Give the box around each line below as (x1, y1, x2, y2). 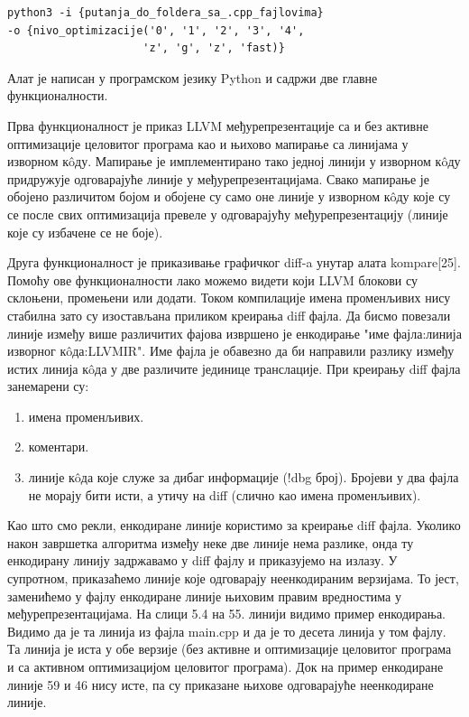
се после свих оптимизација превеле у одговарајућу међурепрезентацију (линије (7, 204, 448, 223)
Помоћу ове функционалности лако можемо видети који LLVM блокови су (7, 270, 418, 289)
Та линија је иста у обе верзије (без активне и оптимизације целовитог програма (7, 639, 452, 658)
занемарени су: (7, 377, 89, 396)
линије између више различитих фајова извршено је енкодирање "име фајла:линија (7, 323, 462, 342)
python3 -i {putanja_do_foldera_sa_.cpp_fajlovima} (7, 6, 324, 19)
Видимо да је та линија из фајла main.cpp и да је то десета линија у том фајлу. (7, 621, 446, 640)
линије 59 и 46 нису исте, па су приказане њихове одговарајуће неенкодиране (7, 675, 434, 694)
